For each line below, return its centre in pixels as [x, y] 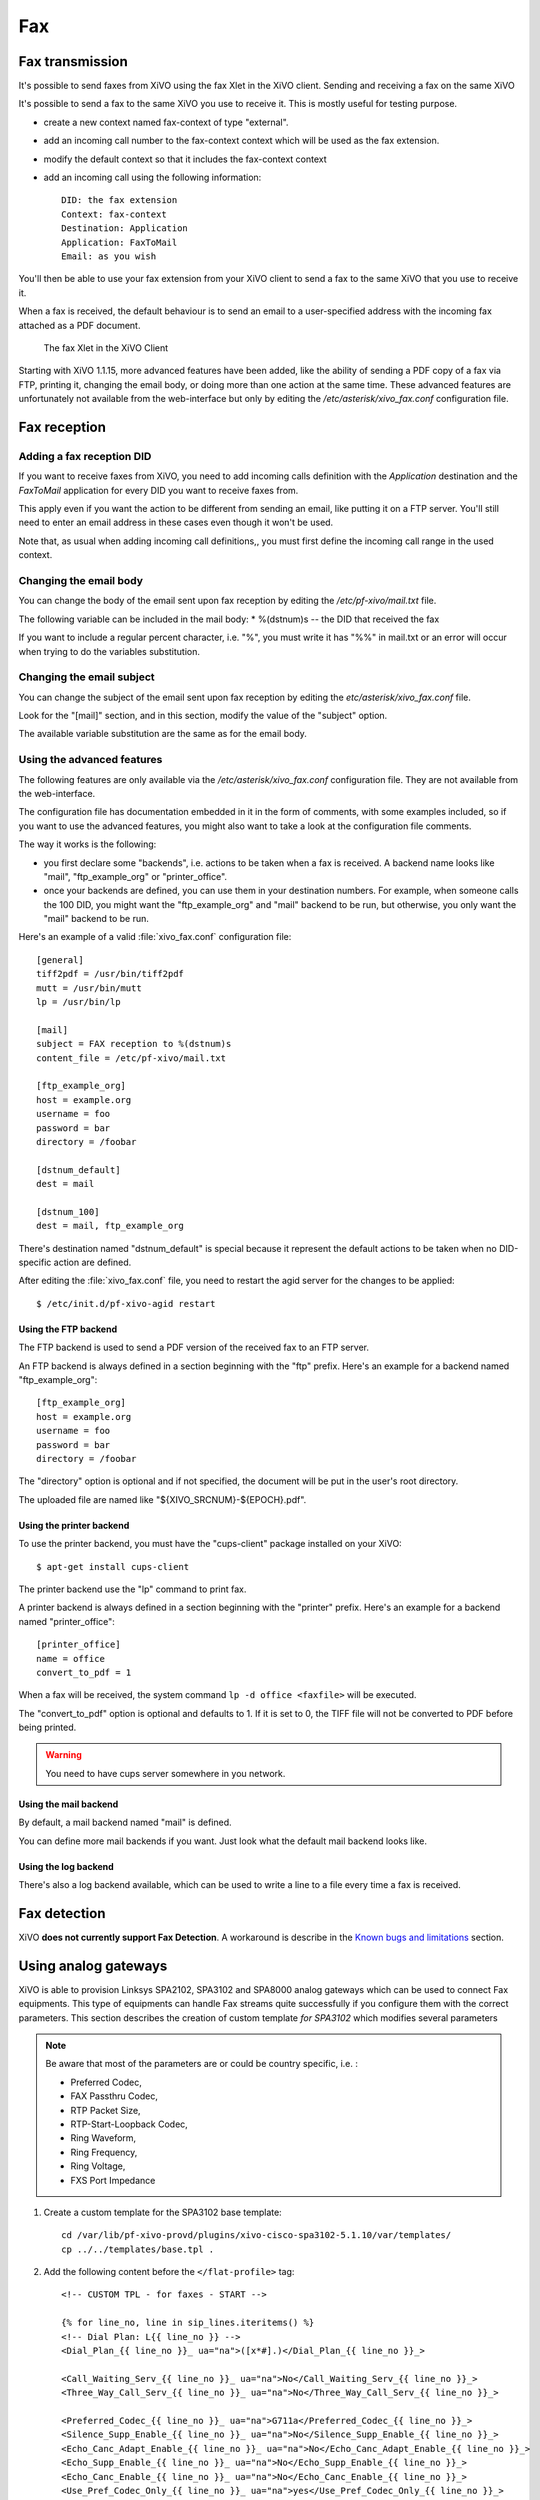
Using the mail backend [68, 1804]
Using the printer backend [74, 1525]
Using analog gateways [93, 1965]
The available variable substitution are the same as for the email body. [162, 734]
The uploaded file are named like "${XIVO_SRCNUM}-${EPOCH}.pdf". [162, 1499]
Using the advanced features [90, 760]
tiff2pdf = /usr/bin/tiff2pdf [110, 974]
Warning [63, 1755]
